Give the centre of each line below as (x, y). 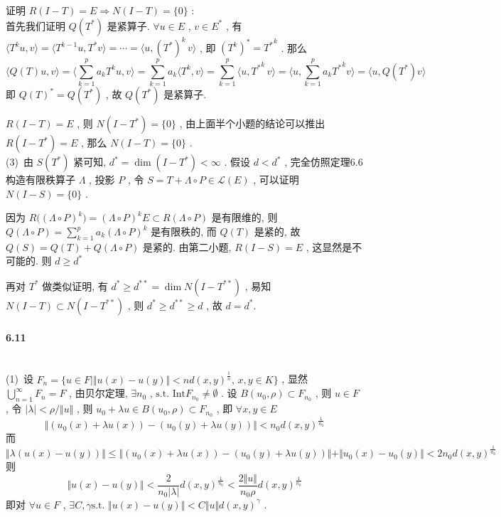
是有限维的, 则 (244, 217)
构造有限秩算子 (41, 180)
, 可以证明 (276, 180)
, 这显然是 (329, 246)
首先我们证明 (36, 25)
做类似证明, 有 (75, 286)
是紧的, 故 (277, 231)
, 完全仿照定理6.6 (324, 162)
